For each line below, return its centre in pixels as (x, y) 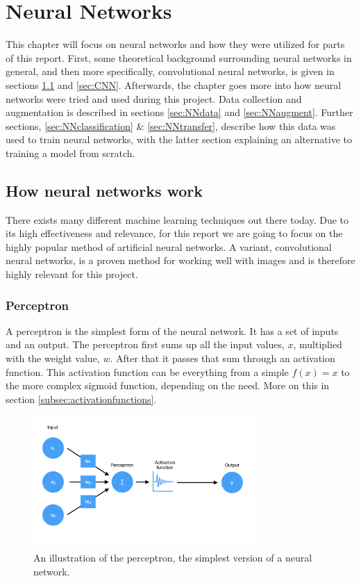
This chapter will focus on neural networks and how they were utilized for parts (175, 44)
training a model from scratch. (70, 153)
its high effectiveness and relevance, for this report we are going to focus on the (174, 233)
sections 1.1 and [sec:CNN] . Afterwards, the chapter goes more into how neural (174, 84)
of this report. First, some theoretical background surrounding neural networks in (179, 57)
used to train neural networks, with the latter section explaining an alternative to (179, 139)
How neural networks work (104, 190)
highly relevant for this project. (72, 274)
